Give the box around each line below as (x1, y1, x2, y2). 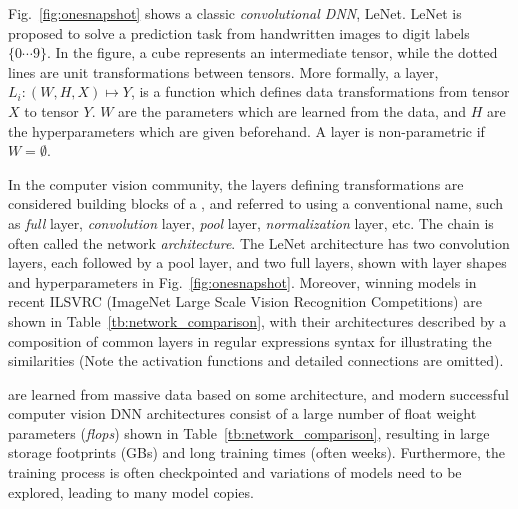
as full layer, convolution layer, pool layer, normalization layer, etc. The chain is (8, 212, 494, 233)
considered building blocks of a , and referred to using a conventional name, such (8, 193, 504, 214)
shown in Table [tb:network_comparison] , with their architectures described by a (8, 310, 507, 331)
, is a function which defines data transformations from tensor (130, 81, 510, 102)
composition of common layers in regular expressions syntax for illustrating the (8, 330, 492, 351)
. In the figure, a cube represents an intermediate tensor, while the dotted (46, 42, 498, 63)
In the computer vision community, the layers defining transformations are (8, 173, 464, 194)
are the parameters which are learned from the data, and (118, 100, 467, 121)
